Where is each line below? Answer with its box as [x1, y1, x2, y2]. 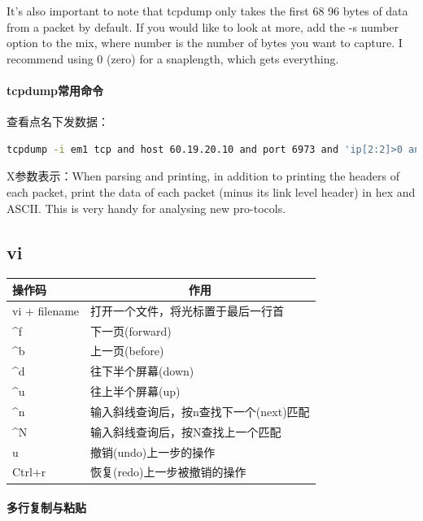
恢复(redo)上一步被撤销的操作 [90, 463, 246, 480]
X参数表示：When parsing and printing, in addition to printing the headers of [7, 167, 400, 185]
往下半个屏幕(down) [90, 363, 194, 380]
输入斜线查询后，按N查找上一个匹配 [90, 423, 281, 440]
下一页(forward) [90, 322, 172, 339]
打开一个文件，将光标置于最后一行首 [90, 302, 285, 319]
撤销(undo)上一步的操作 [90, 443, 216, 460]
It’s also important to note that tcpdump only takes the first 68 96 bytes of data [7, 2, 408, 19]
